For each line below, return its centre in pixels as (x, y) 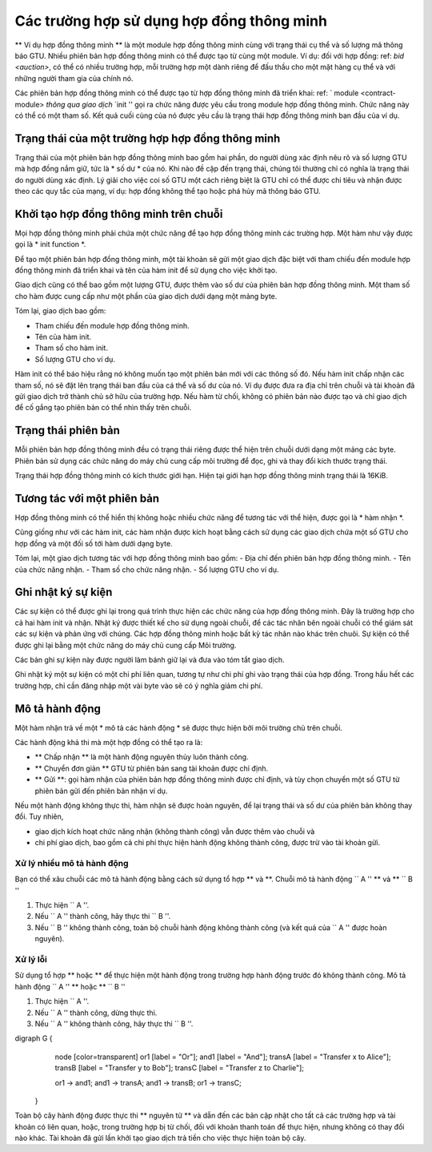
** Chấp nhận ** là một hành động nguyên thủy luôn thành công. (142, 757)
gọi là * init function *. (50, 244)
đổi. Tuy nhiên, (39, 816)
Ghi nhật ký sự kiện (64, 592)
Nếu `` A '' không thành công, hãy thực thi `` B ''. (114, 1023)
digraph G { (34, 1038)
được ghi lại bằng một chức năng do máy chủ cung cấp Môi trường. (126, 645)
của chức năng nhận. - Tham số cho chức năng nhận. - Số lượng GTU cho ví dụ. (147, 570)
